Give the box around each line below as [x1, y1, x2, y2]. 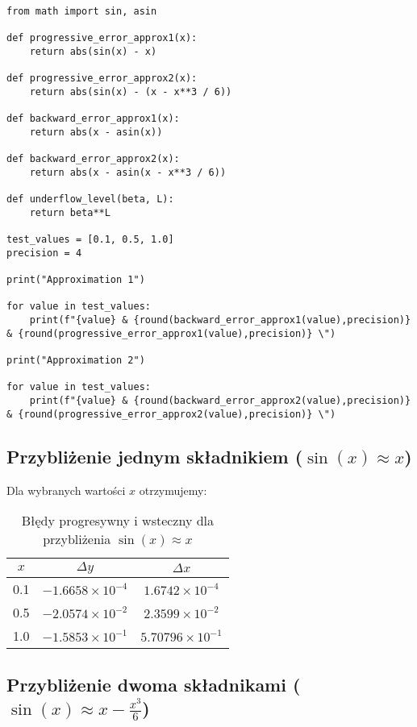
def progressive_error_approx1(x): [6, 32, 198, 44]
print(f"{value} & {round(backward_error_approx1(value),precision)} [29, 314, 411, 326]
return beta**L [29, 206, 111, 218]
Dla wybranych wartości [6, 481, 126, 498]
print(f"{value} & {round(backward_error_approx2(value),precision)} [29, 395, 411, 407]
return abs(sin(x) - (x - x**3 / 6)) [29, 85, 232, 98]
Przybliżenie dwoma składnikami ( [6, 671, 301, 696]
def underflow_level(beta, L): [6, 193, 174, 206]
